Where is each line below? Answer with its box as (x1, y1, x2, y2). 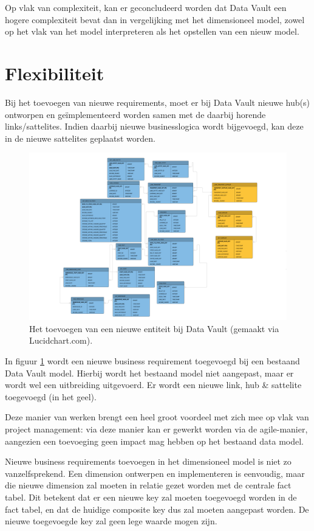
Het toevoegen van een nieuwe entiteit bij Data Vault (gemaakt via (29, 322, 279, 335)
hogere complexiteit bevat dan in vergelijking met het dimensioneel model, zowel (5, 13, 305, 26)
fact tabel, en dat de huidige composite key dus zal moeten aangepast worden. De (5, 502, 309, 515)
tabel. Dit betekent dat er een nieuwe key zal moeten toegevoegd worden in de (5, 490, 297, 503)
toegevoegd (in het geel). (5, 390, 97, 403)
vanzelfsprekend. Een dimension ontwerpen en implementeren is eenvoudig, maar (5, 467, 305, 479)
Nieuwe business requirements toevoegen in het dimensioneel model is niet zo (5, 455, 292, 468)
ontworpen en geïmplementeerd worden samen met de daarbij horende (5, 108, 266, 120)
